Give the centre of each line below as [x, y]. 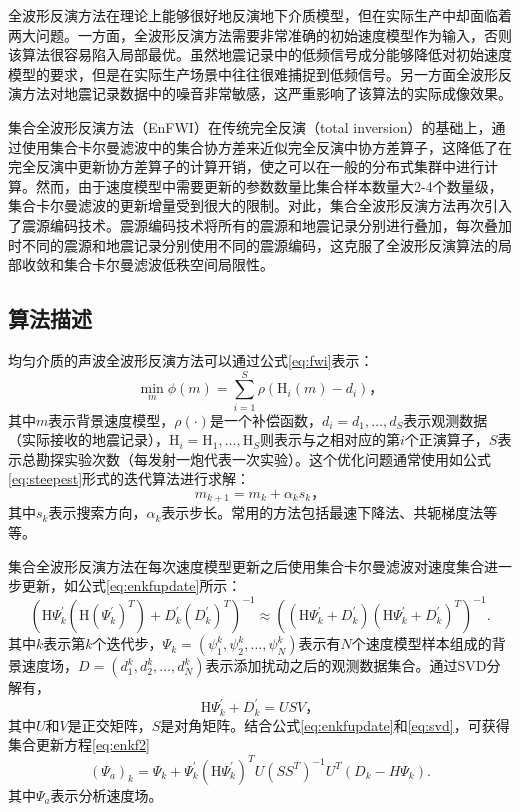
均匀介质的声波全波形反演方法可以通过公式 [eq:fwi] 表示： [191, 359]
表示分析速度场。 [106, 794]
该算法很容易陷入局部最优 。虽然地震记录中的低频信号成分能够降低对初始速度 [260, 54]
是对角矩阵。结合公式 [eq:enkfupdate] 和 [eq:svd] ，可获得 [335, 724]
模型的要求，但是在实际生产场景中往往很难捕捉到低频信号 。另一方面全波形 [253, 73]
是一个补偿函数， [265, 419]
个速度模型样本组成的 [421, 643]
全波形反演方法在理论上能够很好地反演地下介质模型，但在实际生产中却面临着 [260, 15]
